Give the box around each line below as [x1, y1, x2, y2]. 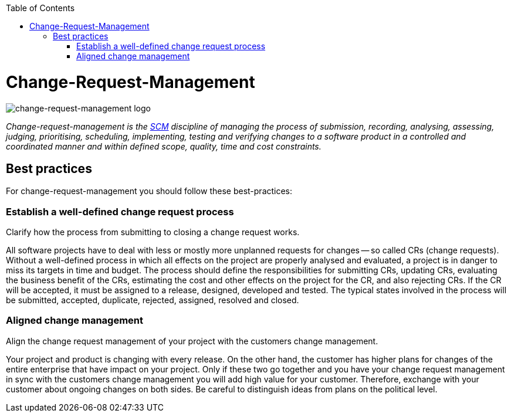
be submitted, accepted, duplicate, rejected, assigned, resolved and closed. [6, 295, 299, 306]
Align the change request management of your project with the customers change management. [6, 335, 378, 346]
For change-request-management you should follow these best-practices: [6, 186, 293, 196]
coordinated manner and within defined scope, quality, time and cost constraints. [6, 141, 322, 151]
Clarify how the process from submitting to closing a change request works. [6, 227, 300, 238]
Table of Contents [6, 3, 75, 13]
